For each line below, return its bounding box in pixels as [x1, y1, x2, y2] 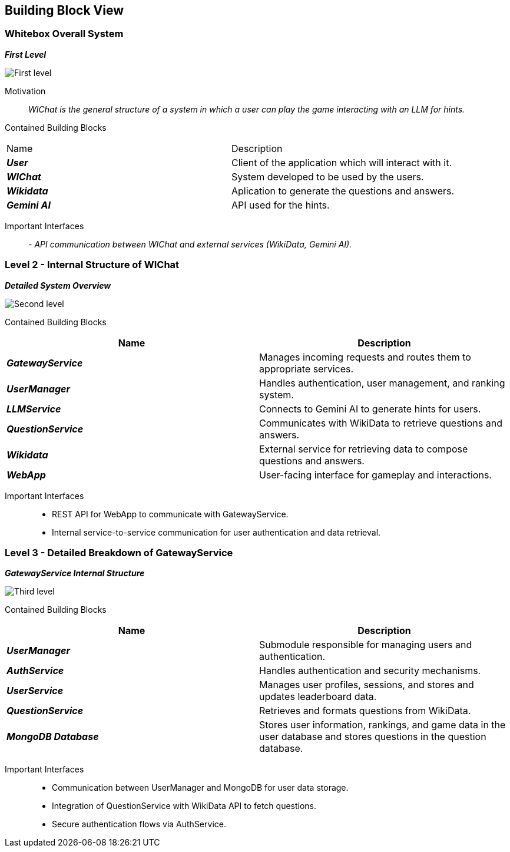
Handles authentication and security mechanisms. [259, 665, 481, 677]
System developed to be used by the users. [231, 170, 424, 183]
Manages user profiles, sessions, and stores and [259, 679, 474, 691]
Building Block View [5, 3, 124, 18]
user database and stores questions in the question [259, 731, 486, 743]
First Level [5, 49, 47, 60]
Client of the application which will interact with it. [231, 156, 452, 169]
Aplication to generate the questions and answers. [231, 184, 455, 197]
